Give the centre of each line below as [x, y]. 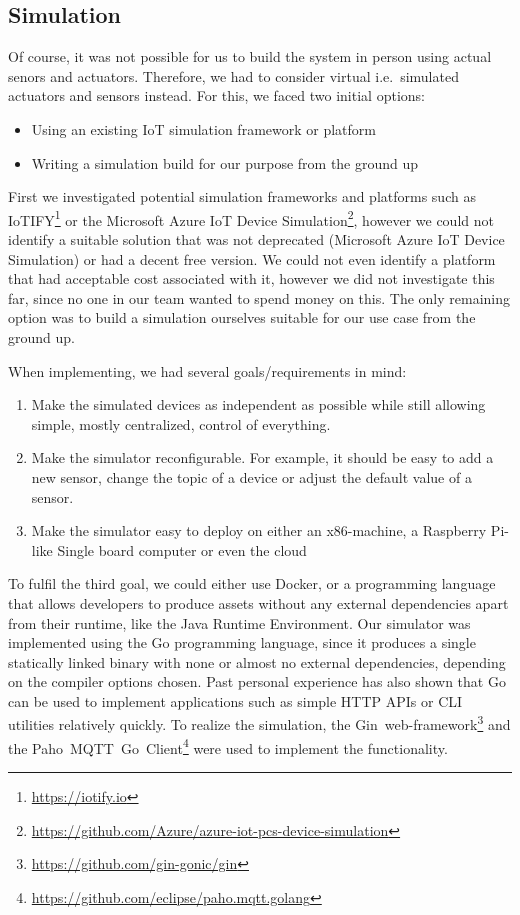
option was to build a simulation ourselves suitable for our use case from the [242, 317]
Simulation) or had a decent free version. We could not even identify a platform [252, 258]
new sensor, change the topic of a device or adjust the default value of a [251, 476]
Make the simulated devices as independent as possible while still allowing [258, 404]
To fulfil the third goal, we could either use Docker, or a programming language [252, 583]
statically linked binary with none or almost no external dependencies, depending [257, 661]
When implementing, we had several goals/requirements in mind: [207, 370]
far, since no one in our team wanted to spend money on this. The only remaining [259, 297]
